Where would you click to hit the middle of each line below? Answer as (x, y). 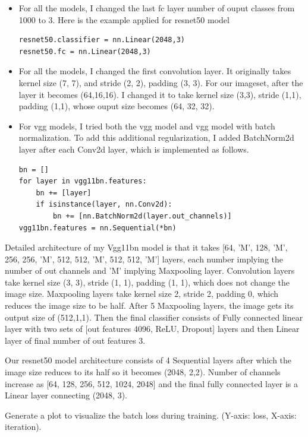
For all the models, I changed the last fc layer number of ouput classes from (157, 8)
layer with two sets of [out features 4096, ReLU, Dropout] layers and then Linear (152, 329)
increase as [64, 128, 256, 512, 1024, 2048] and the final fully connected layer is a (152, 383)
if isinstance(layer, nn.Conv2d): (104, 205)
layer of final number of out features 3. (75, 340)
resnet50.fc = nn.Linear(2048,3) (85, 51)
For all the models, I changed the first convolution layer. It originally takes (155, 71)
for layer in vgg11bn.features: (83, 181)
